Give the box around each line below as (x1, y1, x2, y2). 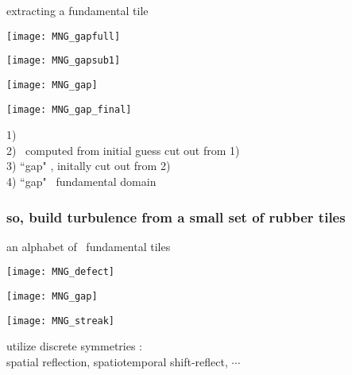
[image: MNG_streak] (6, 315, 115, 327)
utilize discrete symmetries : (6, 338, 142, 354)
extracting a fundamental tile (6, 2, 149, 18)
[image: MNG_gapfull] (6, 30, 121, 42)
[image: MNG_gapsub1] (6, 55, 121, 67)
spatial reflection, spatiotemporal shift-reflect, (6, 353, 228, 369)
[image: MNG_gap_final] (6, 103, 132, 115)
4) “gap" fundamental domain (6, 173, 157, 189)
